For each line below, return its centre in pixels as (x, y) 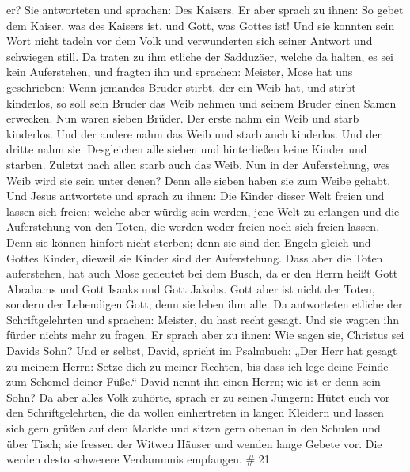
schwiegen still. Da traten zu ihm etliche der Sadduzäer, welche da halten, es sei (200, 56)
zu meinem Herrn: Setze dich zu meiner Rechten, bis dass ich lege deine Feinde (197, 366)
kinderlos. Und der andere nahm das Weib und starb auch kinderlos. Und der (194, 133)
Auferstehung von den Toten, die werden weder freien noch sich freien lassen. (193, 227)
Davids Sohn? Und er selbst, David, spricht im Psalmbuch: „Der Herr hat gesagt (202, 351)
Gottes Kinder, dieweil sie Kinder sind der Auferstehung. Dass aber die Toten (195, 257)
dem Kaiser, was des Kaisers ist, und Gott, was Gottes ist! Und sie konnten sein (201, 25)
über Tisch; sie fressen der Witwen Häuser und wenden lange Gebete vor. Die (194, 443)
